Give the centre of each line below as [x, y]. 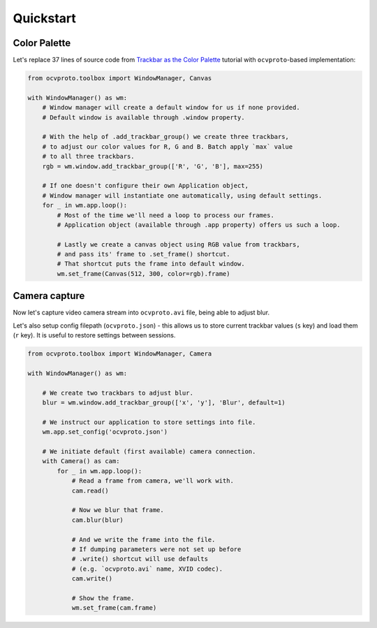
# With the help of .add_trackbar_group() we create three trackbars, [166, 137]
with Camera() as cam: [81, 461]
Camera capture [49, 296]
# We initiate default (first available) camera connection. [149, 452]
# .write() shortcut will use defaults [140, 559]
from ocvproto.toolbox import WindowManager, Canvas [120, 78]
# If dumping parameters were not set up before [156, 549]
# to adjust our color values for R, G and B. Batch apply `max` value [168, 146]
